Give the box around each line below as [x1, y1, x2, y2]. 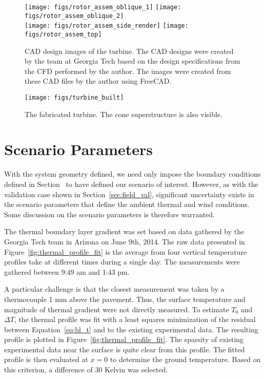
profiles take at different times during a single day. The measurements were [4, 256, 240, 267]
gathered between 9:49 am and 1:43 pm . [4, 266, 130, 277]
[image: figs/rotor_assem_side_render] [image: [25, 22, 189, 30]
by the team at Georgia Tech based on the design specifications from [25, 55, 240, 66]
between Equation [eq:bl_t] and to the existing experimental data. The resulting [4, 324, 258, 334]
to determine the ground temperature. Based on [110, 354, 261, 365]
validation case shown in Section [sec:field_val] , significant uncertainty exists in [4, 188, 254, 199]
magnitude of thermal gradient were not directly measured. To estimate [4, 304, 229, 314]
